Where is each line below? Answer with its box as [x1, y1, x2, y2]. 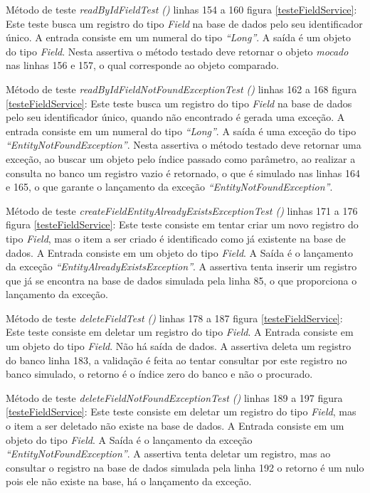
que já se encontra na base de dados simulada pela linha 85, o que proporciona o [6, 272, 357, 287]
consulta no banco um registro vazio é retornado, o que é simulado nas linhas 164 [6, 165, 360, 180]
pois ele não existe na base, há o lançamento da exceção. [6, 474, 252, 489]
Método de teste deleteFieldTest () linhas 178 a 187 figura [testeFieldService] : [6, 310, 343, 325]
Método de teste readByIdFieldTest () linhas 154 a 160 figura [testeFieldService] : [6, 2, 357, 16]
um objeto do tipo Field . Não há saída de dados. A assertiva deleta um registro [6, 339, 351, 354]
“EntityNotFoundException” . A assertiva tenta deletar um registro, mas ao [6, 446, 331, 461]
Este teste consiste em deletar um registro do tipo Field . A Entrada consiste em [6, 324, 354, 339]
